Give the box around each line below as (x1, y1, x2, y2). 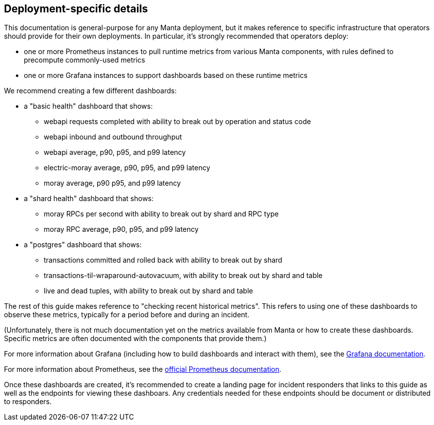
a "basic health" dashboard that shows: (24, 102, 153, 111)
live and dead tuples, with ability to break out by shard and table (44, 286, 253, 295)
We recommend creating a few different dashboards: (4, 86, 177, 95)
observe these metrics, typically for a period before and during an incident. (4, 310, 250, 319)
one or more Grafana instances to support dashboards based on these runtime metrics (24, 71, 308, 80)
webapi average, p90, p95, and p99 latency (44, 148, 186, 157)
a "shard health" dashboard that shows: (24, 194, 154, 203)
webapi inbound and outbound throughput (44, 133, 182, 142)
